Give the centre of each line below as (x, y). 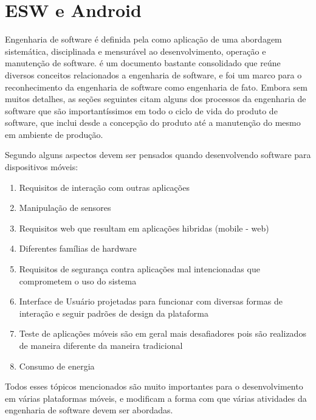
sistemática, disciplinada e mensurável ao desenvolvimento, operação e (136, 51)
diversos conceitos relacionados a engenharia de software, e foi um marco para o (153, 74)
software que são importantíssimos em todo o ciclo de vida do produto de (141, 110)
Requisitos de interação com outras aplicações (104, 187)
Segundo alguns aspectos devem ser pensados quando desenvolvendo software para (158, 155)
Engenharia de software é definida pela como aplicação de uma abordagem (143, 39)
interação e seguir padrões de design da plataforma (114, 313)
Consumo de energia (57, 366)
